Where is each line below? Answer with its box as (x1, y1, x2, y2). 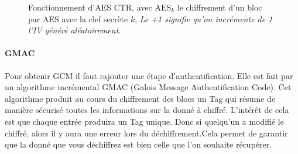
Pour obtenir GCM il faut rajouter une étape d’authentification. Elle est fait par (5, 69, 293, 81)
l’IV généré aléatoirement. (28, 24, 121, 36)
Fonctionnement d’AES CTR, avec (28, 1, 152, 13)
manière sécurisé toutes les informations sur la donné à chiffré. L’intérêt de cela (5, 104, 289, 116)
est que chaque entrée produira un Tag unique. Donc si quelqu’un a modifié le (5, 115, 284, 127)
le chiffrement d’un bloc (177, 1, 262, 13)
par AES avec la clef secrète (28, 12, 128, 25)
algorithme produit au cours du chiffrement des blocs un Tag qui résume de (5, 92, 276, 104)
